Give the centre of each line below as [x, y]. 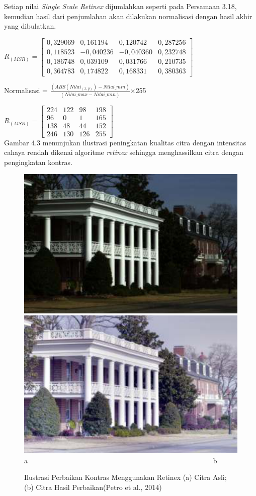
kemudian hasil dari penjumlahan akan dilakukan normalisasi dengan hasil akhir [128, 16]
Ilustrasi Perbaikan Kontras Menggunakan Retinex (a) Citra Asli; [125, 477]
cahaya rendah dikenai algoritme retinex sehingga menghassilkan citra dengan [124, 152]
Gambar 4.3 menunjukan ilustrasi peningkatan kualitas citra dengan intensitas [125, 142]
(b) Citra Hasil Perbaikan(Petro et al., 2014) [93, 487]
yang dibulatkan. [30, 26]
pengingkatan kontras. [38, 162]
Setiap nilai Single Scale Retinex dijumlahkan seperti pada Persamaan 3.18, [120, 6]
